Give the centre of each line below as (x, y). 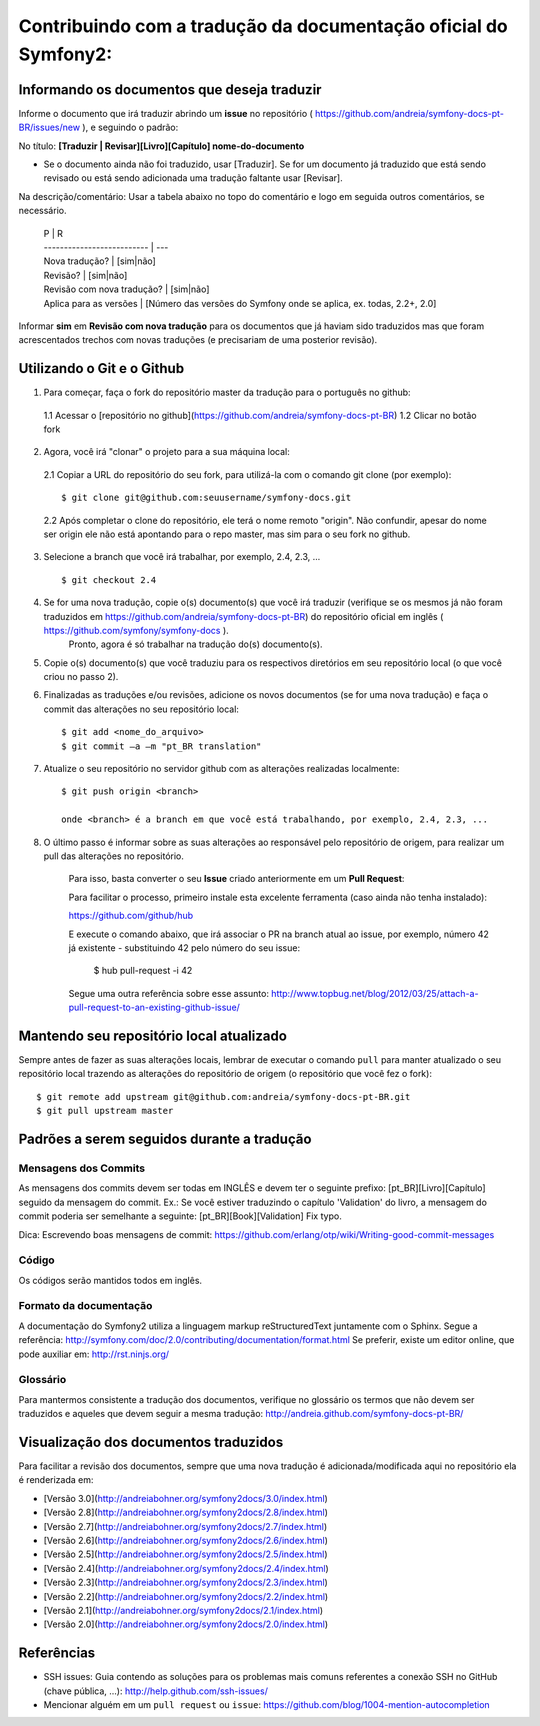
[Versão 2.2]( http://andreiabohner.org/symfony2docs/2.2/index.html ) (186, 1596)
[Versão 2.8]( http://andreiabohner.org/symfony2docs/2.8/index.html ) (186, 1512)
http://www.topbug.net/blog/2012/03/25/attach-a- (375, 993)
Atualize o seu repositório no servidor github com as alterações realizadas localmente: (221, 769)
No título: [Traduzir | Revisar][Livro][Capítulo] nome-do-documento (161, 146)
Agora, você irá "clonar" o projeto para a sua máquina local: (166, 452)
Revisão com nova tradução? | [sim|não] (126, 289)
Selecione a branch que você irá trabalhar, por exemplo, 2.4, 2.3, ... (182, 557)
